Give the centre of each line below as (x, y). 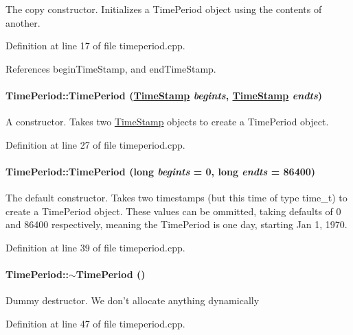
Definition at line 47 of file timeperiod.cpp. (95, 323)
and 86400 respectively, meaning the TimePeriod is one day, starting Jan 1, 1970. (176, 224)
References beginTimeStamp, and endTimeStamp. (111, 68)
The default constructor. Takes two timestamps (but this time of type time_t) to (176, 198)
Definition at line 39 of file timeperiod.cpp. (95, 247)
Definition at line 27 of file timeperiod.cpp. (95, 144)
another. (23, 22)
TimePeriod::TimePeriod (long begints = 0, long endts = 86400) (161, 171)
